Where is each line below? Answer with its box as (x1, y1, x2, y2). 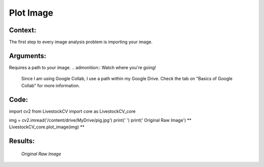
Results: (9, 137, 35, 145)
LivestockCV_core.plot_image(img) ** (9, 124, 85, 130)
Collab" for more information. (21, 82, 80, 88)
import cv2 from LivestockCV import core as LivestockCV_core (9, 108, 136, 114)
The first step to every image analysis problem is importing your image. (9, 39, 153, 45)
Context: (9, 26, 37, 34)
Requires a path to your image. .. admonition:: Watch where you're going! (9, 64, 156, 71)
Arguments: (9, 51, 46, 60)
